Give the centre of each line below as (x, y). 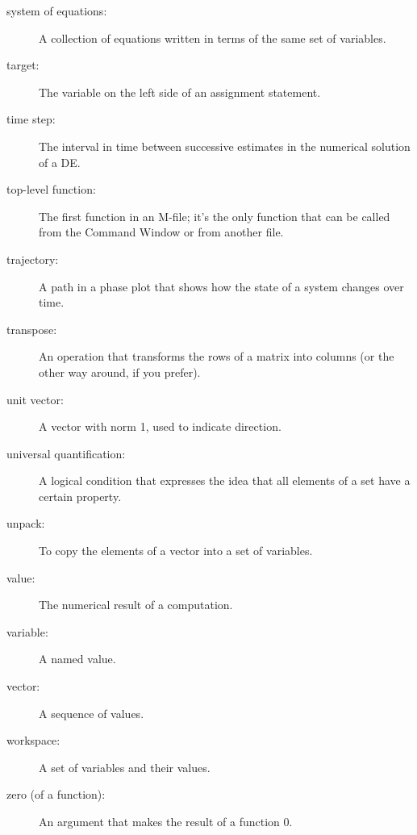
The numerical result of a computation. (136, 605)
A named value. (77, 659)
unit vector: (35, 399)
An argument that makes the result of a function (159, 821)
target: (23, 65)
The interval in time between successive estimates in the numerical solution (225, 146)
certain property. (80, 496)
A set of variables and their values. (125, 767)
